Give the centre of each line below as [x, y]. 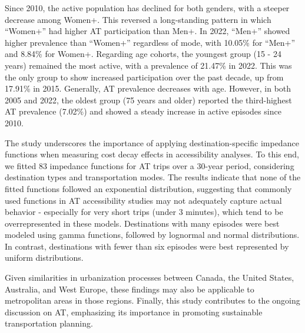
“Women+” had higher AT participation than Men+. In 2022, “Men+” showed [147, 31]
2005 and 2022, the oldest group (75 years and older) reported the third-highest [148, 100]
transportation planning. [49, 323]
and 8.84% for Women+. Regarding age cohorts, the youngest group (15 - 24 [143, 54]
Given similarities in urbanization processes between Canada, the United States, [150, 277]
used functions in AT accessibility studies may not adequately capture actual [143, 200]
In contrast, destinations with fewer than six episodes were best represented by [147, 246]
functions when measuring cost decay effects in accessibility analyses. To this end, [152, 154]
